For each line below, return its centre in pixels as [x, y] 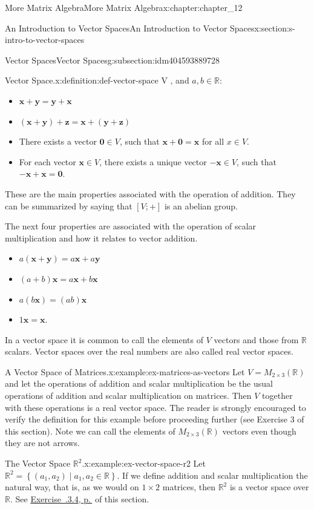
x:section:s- [275, 28]
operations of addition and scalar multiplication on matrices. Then [128, 396]
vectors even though [259, 431]
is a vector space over [269, 487]
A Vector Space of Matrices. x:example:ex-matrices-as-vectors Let [125, 371]
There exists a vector [58, 141]
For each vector [47, 161]
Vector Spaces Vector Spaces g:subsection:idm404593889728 [113, 60]
